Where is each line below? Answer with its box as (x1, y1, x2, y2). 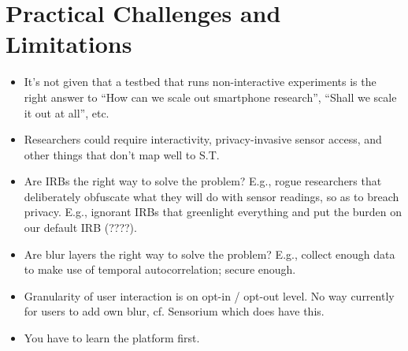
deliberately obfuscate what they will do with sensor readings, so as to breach (24, 188, 399, 204)
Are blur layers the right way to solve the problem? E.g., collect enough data (24, 245, 395, 262)
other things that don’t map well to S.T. (24, 146, 220, 162)
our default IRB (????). (24, 219, 137, 236)
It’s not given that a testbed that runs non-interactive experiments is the (24, 73, 376, 90)
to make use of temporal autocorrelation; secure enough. (24, 261, 296, 278)
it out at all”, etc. (24, 104, 109, 121)
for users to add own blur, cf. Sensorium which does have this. (24, 303, 325, 319)
